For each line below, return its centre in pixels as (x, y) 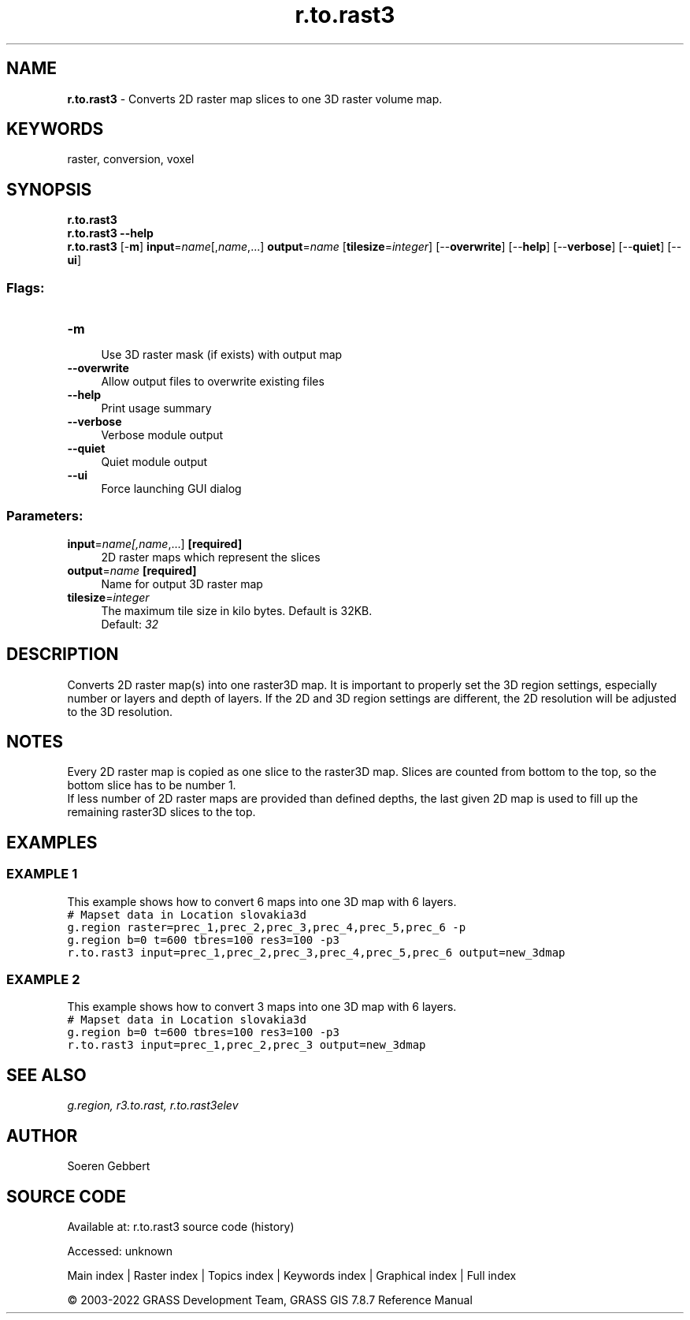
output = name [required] (132, 570)
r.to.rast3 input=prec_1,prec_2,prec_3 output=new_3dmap (247, 1045)
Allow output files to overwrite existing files (213, 382)
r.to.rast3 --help (110, 233)
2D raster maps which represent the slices (211, 557)
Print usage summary (156, 408)
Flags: (26, 287)
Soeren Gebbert (109, 1166)
